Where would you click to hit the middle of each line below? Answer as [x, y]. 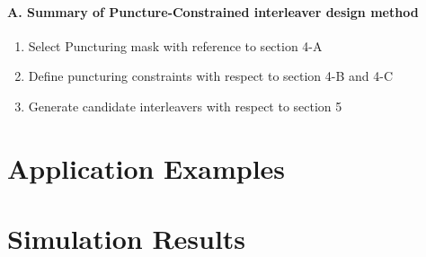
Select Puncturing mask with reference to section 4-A [175, 45]
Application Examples [146, 168]
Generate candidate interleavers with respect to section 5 [185, 106]
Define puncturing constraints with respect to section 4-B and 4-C [211, 76]
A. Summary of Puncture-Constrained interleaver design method [213, 11]
